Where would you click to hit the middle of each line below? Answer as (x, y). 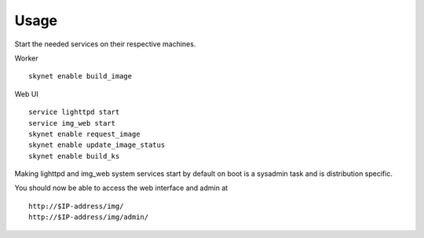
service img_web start (72, 123)
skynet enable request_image (84, 134)
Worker (26, 58)
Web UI (26, 93)
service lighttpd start (74, 112)
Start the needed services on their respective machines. (105, 44)
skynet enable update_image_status (97, 145)
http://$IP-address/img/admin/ (89, 217)
